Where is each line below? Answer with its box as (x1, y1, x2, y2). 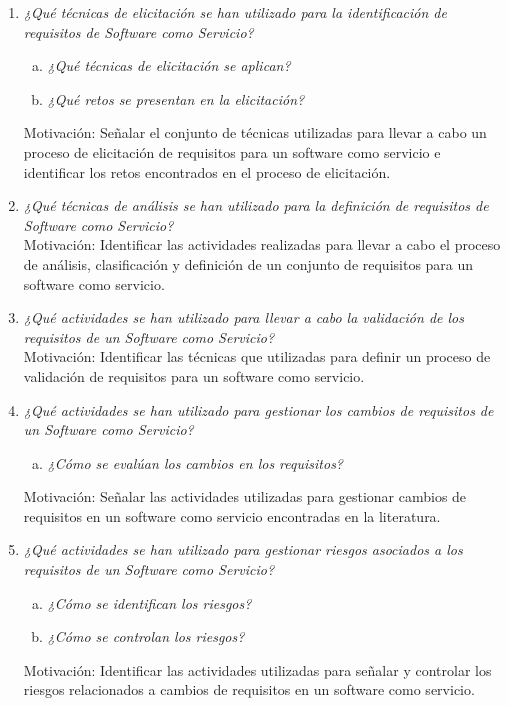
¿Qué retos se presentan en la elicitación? (47, 88, 305, 109)
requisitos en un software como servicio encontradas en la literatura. (23, 505, 441, 526)
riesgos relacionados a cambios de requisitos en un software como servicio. (23, 679, 475, 700)
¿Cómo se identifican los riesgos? (47, 592, 252, 613)
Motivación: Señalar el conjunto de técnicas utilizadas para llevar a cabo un (23, 122, 487, 143)
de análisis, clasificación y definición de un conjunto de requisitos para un (23, 253, 474, 274)
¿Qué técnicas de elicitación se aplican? (47, 55, 291, 76)
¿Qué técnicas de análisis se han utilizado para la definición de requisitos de (23, 195, 489, 216)
